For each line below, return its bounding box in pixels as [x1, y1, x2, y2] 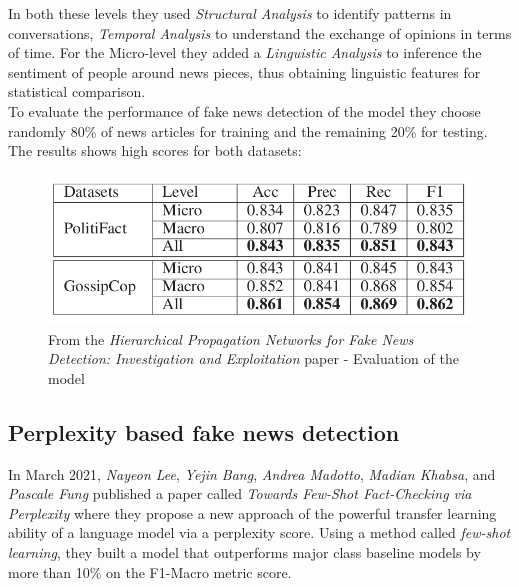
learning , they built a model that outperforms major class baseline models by [8, 541, 481, 562]
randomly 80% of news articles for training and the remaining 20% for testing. [8, 120, 488, 141]
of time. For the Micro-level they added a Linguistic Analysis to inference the [8, 42, 482, 63]
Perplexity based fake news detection [8, 416, 400, 447]
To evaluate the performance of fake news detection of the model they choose [8, 100, 481, 121]
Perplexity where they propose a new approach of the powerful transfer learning [8, 502, 497, 523]
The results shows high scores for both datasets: [8, 140, 302, 161]
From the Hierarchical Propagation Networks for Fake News [48, 328, 414, 349]
